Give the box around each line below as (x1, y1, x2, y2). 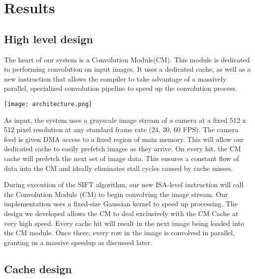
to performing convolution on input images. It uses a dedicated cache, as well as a (4, 64, 251, 74)
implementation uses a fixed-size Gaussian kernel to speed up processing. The (4, 198, 238, 209)
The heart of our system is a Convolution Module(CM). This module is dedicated (4, 54, 250, 64)
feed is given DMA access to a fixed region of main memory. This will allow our (4, 134, 244, 144)
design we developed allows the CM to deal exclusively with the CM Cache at (4, 208, 239, 218)
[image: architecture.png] (4, 100, 92, 108)
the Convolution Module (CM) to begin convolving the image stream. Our (4, 189, 228, 199)
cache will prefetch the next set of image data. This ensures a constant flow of (4, 153, 239, 163)
